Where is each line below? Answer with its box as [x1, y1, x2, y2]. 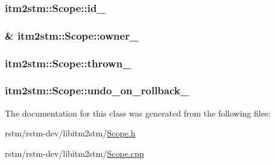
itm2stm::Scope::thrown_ [5, 55, 131, 70]
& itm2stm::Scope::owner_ [5, 28, 139, 43]
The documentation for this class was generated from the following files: [5, 106, 271, 119]
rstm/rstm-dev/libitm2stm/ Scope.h [5, 127, 136, 139]
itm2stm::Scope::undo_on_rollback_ [5, 83, 189, 98]
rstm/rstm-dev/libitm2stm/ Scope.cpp [5, 147, 144, 159]
